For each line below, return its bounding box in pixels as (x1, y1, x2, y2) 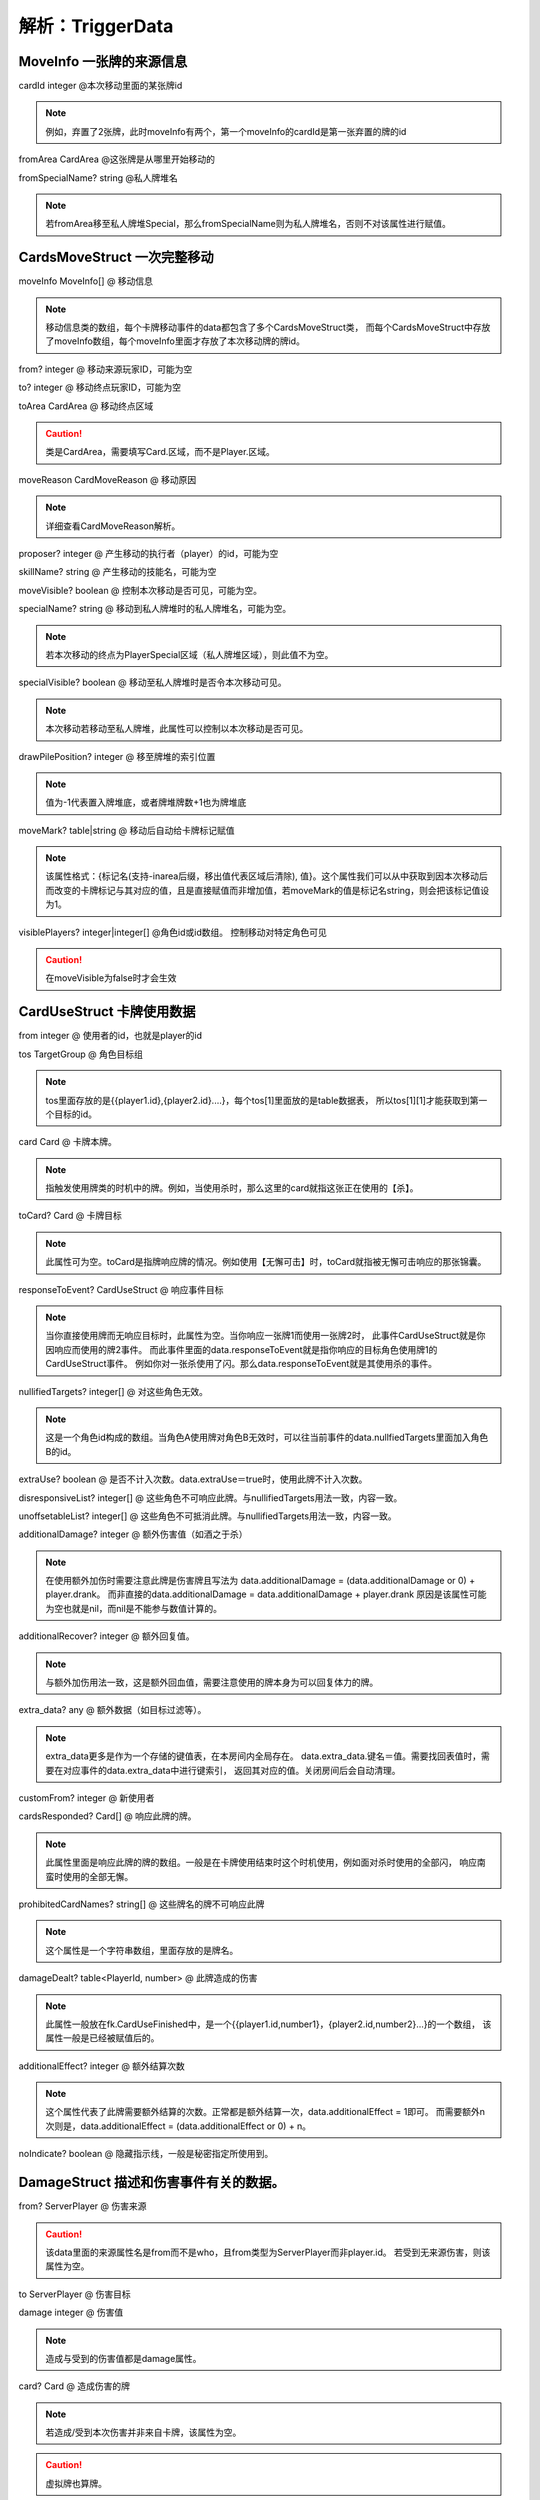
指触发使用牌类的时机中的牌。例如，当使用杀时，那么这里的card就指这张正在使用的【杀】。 (45, 1182, 419, 1194)
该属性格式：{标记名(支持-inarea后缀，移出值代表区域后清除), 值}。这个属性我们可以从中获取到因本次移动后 (45, 870, 489, 882)
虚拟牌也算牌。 (45, 2477, 107, 2489)
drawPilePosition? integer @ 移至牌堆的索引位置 (18, 750, 216, 762)
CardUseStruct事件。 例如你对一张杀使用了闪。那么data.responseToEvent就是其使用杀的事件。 (45, 1358, 437, 1370)
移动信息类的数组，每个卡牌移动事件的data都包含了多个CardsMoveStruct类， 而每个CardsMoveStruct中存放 (45, 321, 491, 334)
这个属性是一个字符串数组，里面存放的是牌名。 (45, 1944, 239, 1956)
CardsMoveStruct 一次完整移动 (18, 249, 214, 266)
